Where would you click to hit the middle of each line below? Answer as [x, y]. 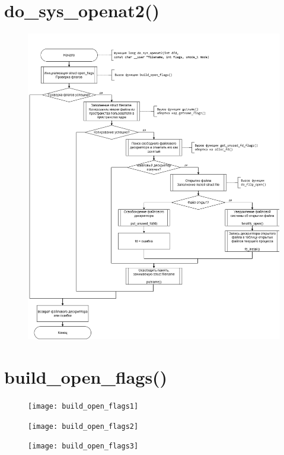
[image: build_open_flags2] [83, 426]
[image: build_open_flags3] [83, 446]
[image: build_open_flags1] [83, 406]
